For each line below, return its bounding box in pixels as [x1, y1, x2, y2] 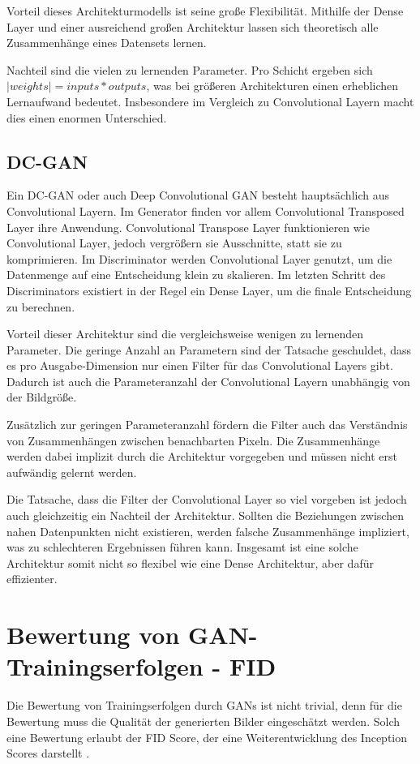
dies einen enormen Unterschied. [6, 109, 167, 126]
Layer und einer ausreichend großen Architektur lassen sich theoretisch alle [6, 18, 379, 35]
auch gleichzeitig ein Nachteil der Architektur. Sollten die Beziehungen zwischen [6, 507, 404, 524]
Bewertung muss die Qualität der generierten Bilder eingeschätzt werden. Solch [6, 712, 400, 729]
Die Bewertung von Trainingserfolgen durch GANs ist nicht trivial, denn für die [6, 697, 402, 714]
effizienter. [6, 570, 58, 587]
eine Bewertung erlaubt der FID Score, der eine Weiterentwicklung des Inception [6, 728, 408, 745]
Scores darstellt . [6, 745, 90, 762]
